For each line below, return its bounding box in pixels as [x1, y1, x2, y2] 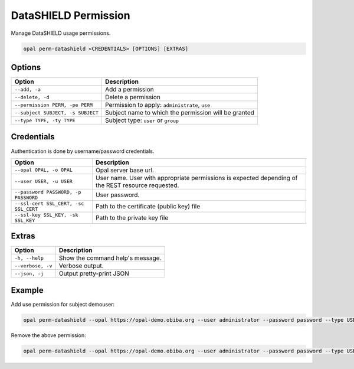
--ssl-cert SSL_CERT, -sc [14, 200, 84, 207]
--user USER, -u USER [14, 178, 73, 185]
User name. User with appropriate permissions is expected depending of [95, 174, 298, 182]
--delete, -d [14, 94, 50, 100]
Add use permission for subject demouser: [11, 301, 115, 308]
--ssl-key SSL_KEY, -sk [14, 211, 78, 218]
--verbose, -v [14, 263, 53, 269]
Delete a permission [105, 93, 160, 102]
